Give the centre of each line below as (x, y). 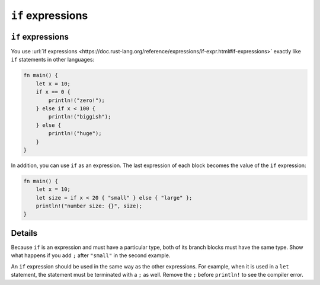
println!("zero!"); (76, 100)
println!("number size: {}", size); (89, 206)
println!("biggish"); (80, 117)
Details (24, 233)
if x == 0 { (53, 92)
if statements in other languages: (53, 60)
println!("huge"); (75, 134)
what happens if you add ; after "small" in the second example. (91, 255)
